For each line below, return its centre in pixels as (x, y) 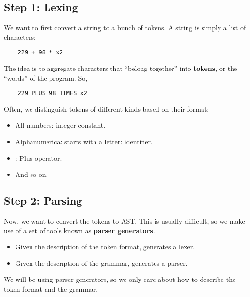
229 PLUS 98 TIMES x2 (52, 94)
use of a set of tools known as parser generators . (79, 230)
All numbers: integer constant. (60, 125)
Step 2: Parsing (43, 201)
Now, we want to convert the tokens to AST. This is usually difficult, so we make (125, 221)
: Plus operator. (39, 158)
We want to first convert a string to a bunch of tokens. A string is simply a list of (125, 27)
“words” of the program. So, (46, 78)
